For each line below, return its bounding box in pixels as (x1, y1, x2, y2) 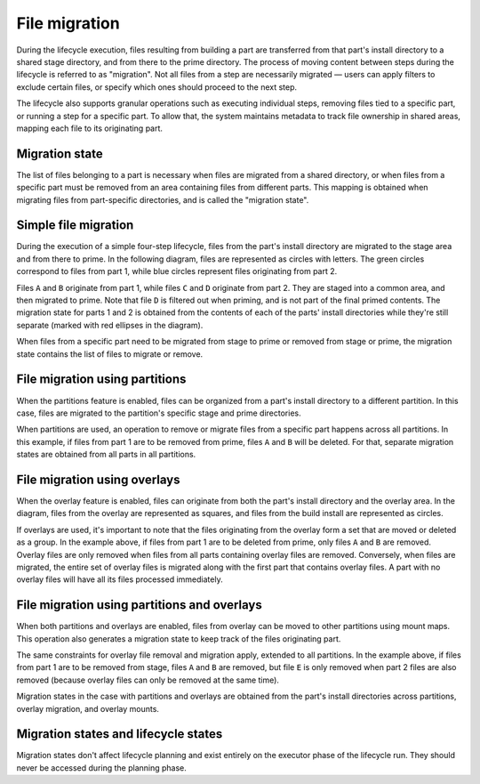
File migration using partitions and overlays (16, 597, 262, 613)
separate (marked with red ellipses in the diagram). (16, 319, 204, 330)
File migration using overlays (16, 472, 180, 487)
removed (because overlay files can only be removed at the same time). (16, 675, 280, 685)
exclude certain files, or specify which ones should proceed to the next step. (16, 81, 298, 93)
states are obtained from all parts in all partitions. (16, 449, 196, 460)
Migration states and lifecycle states (16, 726, 223, 742)
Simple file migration (16, 218, 134, 233)
